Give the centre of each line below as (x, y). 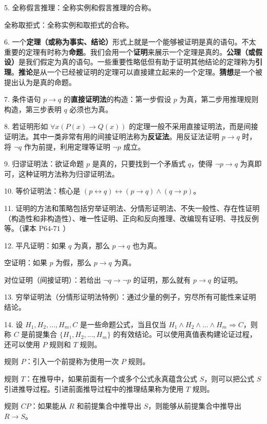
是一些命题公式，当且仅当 (123, 324)
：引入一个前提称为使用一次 (72, 361)
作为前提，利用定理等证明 (67, 146)
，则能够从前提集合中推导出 (194, 406)
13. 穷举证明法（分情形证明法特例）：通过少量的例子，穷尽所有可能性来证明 (130, 297)
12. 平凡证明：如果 (35, 245)
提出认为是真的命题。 (40, 82)
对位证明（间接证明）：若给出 (53, 279)
